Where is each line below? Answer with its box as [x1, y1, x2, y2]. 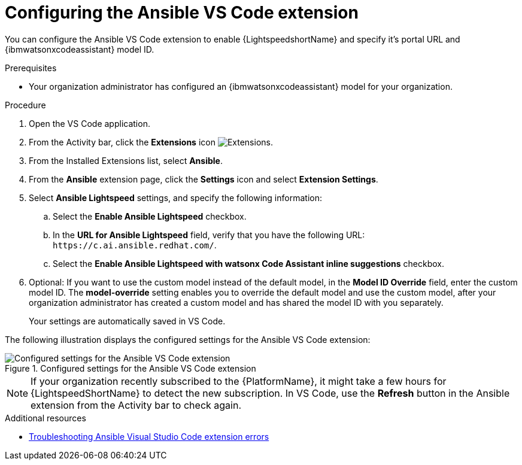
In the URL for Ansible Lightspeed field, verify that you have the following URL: [53, 229, 365, 240]
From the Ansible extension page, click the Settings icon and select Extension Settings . [29, 174, 378, 184]
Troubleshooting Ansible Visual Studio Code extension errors [29, 431, 269, 442]
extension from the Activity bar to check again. [31, 399, 242, 411]
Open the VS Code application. [29, 118, 150, 129]
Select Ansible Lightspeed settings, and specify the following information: [29, 192, 322, 203]
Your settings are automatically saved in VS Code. [29, 315, 226, 326]
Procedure [5, 99, 46, 110]
